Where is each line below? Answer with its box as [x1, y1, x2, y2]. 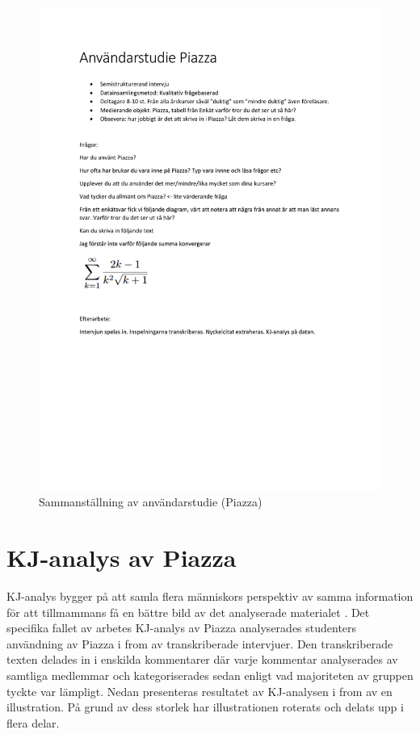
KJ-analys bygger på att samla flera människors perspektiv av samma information [6, 588, 414, 604]
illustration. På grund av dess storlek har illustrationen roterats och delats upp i [6, 698, 404, 715]
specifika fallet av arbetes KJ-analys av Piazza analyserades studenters [6, 619, 357, 636]
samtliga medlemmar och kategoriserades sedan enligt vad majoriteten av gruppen [6, 666, 414, 683]
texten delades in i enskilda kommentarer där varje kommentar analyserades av [6, 651, 398, 668]
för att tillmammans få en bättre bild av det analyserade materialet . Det [6, 603, 370, 620]
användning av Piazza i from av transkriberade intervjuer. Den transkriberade [6, 635, 393, 652]
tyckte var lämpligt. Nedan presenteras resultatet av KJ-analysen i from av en [6, 682, 393, 699]
